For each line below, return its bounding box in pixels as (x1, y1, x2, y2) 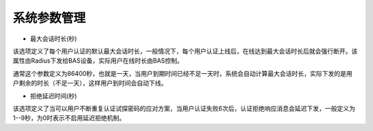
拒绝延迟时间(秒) (30, 92, 77, 100)
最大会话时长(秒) (30, 34, 77, 43)
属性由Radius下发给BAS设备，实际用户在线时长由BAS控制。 (12, 57, 184, 65)
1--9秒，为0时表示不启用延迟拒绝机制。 (12, 114, 126, 122)
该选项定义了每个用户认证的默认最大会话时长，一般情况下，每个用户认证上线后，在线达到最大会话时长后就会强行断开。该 (12, 47, 358, 55)
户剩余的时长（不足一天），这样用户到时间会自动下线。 (12, 79, 167, 88)
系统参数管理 (12, 10, 86, 26)
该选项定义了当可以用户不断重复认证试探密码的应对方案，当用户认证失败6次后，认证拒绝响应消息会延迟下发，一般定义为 (12, 104, 356, 112)
